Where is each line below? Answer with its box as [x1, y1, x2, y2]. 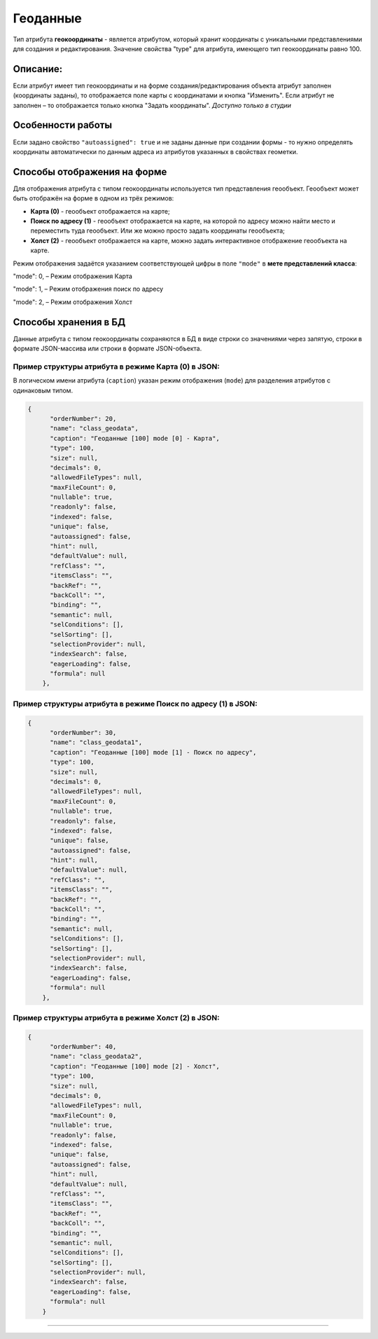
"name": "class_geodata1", [50, 739, 143, 746]
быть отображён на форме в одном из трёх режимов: [13, 194, 174, 202]
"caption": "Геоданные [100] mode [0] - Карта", [50, 434, 220, 442]
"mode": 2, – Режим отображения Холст [13, 298, 133, 306]
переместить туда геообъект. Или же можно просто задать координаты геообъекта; [30, 226, 285, 235]
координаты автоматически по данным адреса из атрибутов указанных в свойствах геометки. [13, 147, 298, 156]
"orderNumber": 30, [50, 729, 117, 737]
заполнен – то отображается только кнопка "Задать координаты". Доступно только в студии [13, 101, 292, 109]
